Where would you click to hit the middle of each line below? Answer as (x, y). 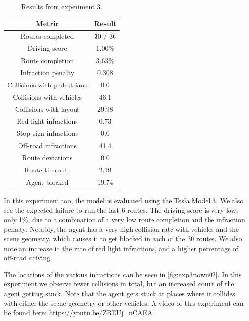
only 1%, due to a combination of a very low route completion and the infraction (124, 219)
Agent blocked (47, 182)
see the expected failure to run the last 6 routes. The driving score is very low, (121, 210)
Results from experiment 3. (62, 6)
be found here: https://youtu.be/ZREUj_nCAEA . (79, 312)
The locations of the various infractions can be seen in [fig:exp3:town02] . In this (123, 274)
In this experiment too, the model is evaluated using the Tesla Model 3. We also (124, 200)
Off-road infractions (48, 145)
